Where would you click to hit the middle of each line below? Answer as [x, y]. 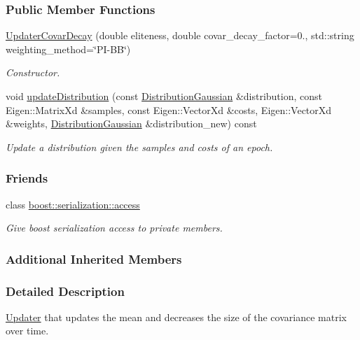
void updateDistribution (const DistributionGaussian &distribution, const [164, 96]
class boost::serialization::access [73, 204]
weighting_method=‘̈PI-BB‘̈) [68, 49]
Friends [27, 178]
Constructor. [33, 72]
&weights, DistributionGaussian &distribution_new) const [131, 123]
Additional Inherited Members [94, 258]
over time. [27, 331]
